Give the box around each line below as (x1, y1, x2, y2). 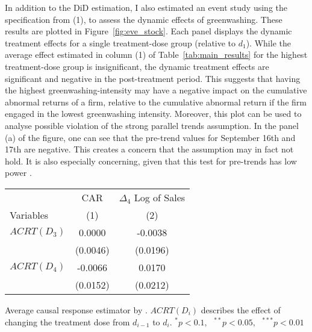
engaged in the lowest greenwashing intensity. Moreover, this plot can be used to (5, 107, 302, 120)
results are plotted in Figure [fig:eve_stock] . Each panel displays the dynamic (5, 25, 292, 37)
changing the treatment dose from (5, 315, 130, 328)
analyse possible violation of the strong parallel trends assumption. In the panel (5, 119, 299, 131)
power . (5, 166, 32, 179)
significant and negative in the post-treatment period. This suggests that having (5, 72, 301, 84)
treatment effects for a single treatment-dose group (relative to (5, 36, 236, 49)
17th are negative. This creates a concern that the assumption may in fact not (5, 143, 294, 155)
